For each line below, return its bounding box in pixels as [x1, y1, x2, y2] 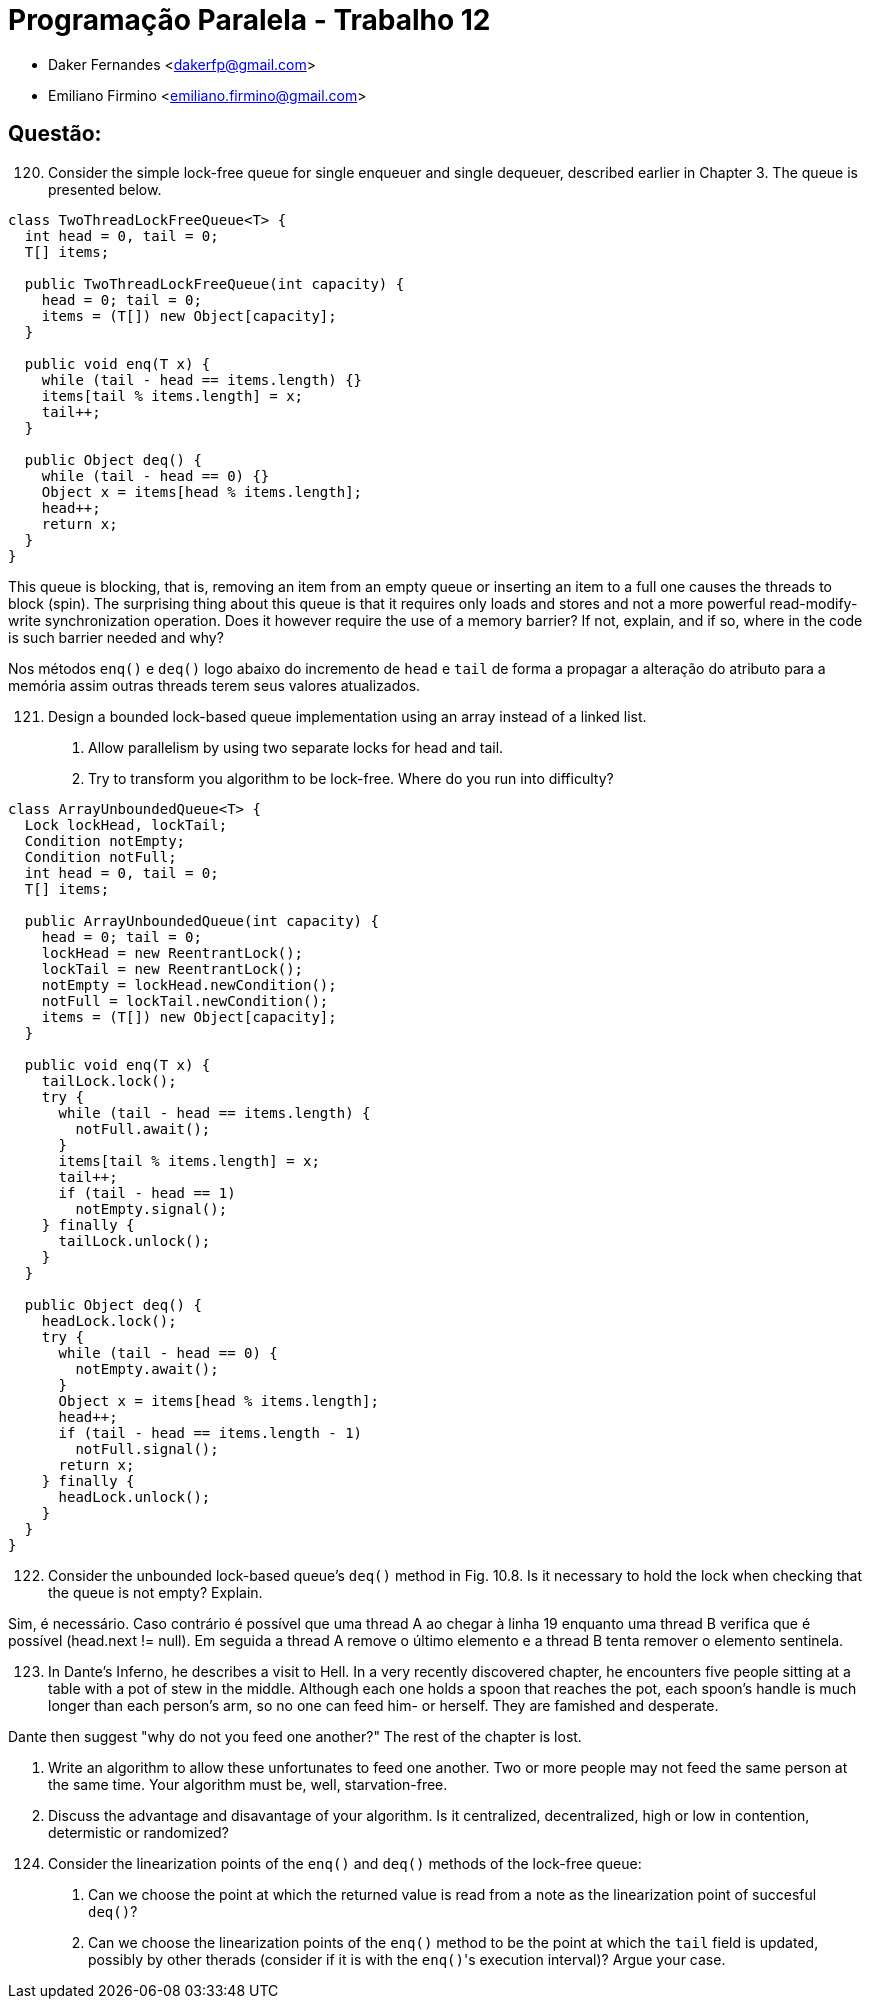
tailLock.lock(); [41, 1072, 177, 1089]
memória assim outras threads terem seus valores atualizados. [8, 676, 421, 694]
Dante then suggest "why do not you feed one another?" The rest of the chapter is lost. [8, 1727, 582, 1745]
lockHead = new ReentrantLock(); [41, 944, 304, 961]
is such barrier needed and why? [8, 628, 224, 646]
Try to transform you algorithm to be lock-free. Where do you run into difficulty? [88, 769, 614, 787]
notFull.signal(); [75, 1440, 219, 1457]
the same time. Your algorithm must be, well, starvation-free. [48, 1775, 448, 1793]
